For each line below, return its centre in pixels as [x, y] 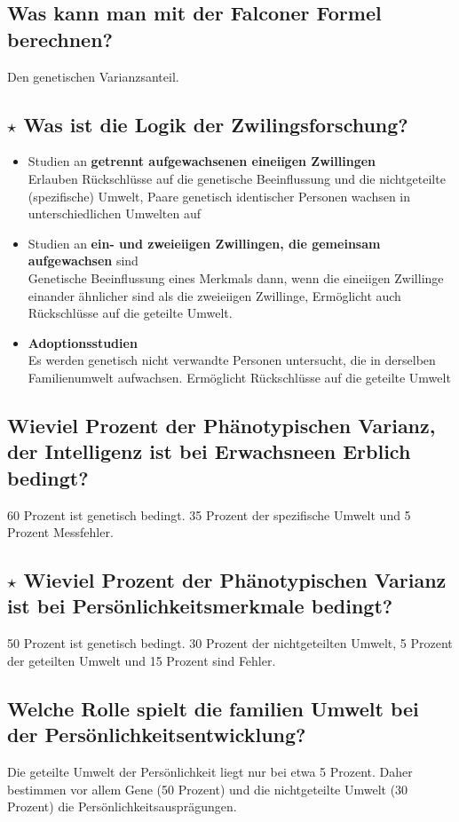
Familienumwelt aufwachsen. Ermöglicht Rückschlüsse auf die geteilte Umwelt [239, 377]
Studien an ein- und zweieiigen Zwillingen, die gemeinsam [204, 243]
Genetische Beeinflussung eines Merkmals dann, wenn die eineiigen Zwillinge [236, 277]
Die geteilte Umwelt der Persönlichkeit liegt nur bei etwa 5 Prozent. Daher [210, 772]
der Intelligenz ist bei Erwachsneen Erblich [209, 451]
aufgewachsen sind [83, 261]
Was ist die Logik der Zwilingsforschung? [216, 124]
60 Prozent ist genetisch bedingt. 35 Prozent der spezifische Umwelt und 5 [209, 514]
